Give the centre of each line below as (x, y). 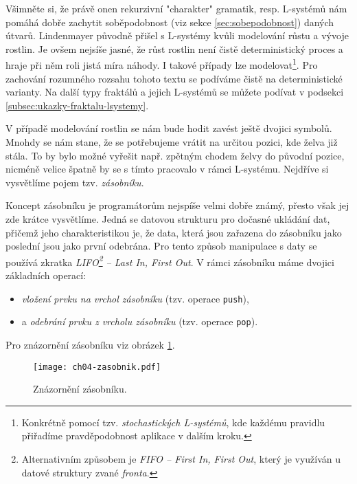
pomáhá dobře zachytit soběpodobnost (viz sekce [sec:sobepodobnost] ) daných (170, 22)
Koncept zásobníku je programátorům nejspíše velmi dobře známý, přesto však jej (177, 205)
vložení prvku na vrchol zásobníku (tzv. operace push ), (135, 298)
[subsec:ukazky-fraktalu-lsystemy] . (77, 105)
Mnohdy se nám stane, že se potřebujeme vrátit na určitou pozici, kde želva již (172, 142)
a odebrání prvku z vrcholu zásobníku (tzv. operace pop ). (140, 321)
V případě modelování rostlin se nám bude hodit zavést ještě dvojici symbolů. (169, 128)
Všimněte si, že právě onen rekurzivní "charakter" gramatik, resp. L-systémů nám (176, 8)
